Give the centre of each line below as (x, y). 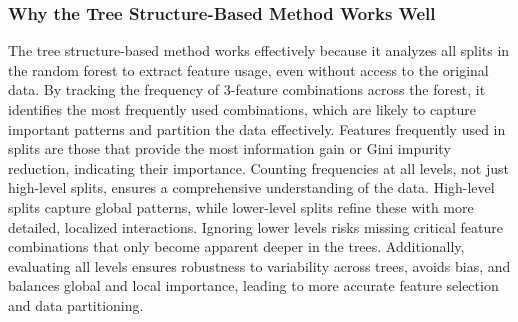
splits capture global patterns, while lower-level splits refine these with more (241, 206)
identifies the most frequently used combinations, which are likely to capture (242, 109)
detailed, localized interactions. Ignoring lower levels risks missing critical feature (255, 226)
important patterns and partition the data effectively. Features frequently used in (257, 128)
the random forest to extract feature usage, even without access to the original (248, 69)
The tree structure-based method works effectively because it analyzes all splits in (259, 50)
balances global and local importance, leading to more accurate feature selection (253, 285)
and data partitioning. (76, 304)
